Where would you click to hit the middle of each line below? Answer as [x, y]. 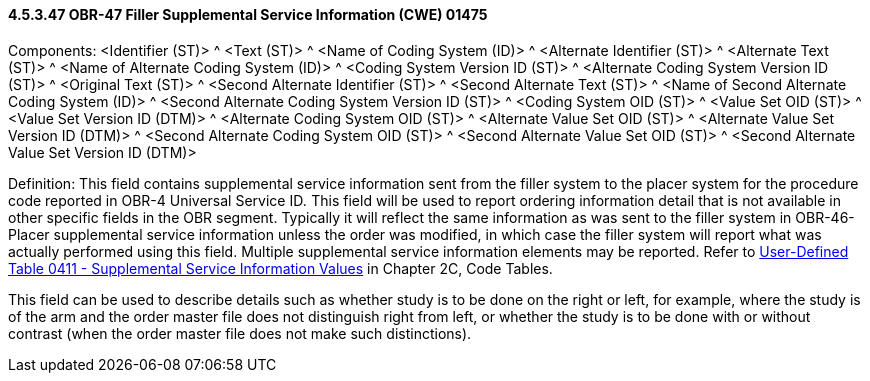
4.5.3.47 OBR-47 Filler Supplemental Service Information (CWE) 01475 [248, 14]
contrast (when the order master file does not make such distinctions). [240, 333]
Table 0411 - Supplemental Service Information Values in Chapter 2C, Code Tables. [280, 268]
